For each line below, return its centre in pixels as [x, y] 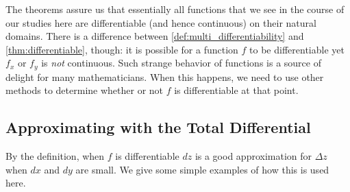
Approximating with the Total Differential [158, 127]
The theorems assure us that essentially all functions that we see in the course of [175, 9]
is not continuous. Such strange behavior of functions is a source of [181, 63]
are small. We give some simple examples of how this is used [202, 169]
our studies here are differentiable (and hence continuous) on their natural [161, 22]
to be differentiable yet [297, 49]
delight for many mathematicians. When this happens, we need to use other [165, 76]
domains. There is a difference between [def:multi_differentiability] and [155, 36]
